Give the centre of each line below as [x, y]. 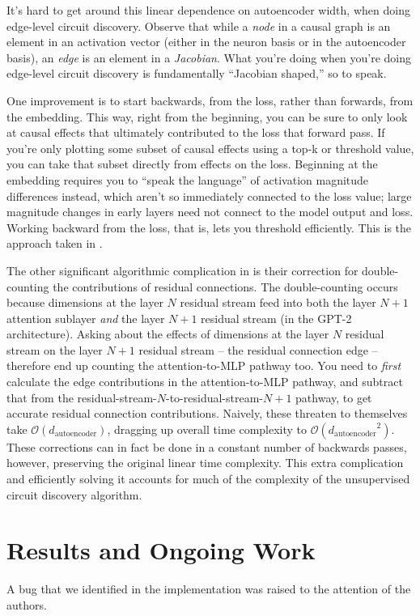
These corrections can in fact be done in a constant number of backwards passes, [207, 446]
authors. [27, 604]
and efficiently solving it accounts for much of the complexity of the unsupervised [208, 479]
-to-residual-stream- [215, 397]
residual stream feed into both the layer [278, 302]
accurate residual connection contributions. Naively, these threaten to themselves [207, 413]
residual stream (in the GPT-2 [276, 318]
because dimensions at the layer [85, 302]
